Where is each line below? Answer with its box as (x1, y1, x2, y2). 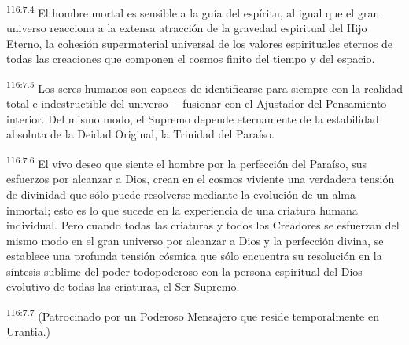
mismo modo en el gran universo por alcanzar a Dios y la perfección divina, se (6, 232, 384, 248)
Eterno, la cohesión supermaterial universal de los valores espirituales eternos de (6, 35, 393, 51)
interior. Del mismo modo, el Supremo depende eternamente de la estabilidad (6, 110, 379, 127)
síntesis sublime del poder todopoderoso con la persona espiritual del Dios (6, 262, 363, 279)
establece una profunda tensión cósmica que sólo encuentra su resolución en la (6, 248, 382, 264)
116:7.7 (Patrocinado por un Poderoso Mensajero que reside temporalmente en (6, 306, 379, 324)
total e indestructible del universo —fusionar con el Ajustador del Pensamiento (6, 95, 387, 112)
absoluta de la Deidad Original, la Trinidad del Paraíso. (6, 126, 275, 142)
